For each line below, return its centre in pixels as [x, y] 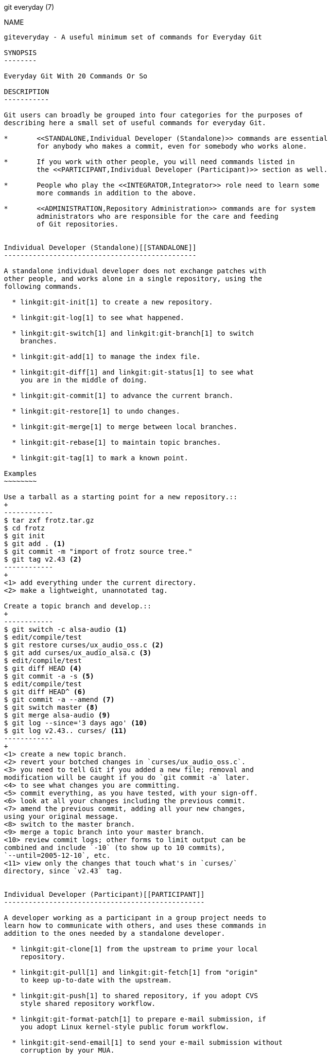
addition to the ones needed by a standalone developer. [115, 933]
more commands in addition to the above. [117, 193]
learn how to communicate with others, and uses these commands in [135, 926]
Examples [20, 473]
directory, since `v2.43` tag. [63, 871]
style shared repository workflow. [88, 1003]
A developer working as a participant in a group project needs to [135, 918]
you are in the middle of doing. [84, 380]
